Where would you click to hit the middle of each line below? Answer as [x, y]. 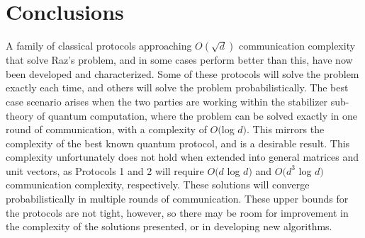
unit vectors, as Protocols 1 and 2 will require [105, 170]
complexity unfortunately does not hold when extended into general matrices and [182, 157]
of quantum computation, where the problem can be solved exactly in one [197, 115]
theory [20, 115]
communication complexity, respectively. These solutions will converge [158, 185]
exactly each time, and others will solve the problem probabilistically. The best [177, 87]
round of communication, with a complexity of [106, 129]
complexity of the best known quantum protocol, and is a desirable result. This [178, 143]
